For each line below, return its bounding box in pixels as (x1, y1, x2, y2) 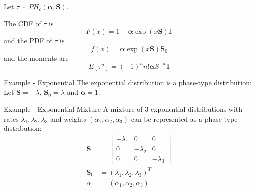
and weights (50, 113, 86, 124)
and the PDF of (4, 35, 52, 46)
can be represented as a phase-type (131, 113, 238, 124)
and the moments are (4, 52, 69, 63)
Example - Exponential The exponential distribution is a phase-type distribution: (4, 77, 252, 87)
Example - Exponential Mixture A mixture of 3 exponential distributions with (4, 104, 243, 114)
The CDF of (4, 18, 41, 28)
